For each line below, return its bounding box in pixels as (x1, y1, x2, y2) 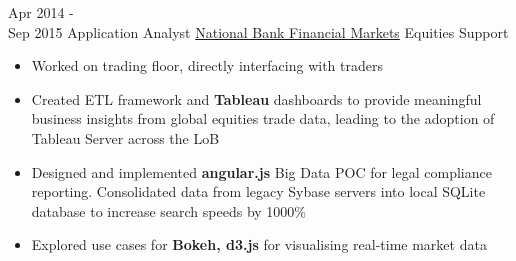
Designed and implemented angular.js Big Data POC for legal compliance (31, 161, 492, 182)
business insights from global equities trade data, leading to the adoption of (31, 108, 495, 129)
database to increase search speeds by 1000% (31, 200, 306, 221)
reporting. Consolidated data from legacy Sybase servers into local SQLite (31, 181, 486, 202)
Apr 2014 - (8, 2, 74, 22)
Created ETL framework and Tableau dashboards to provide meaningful (31, 88, 482, 109)
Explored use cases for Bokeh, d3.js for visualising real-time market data (31, 234, 487, 255)
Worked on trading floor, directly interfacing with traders (31, 55, 383, 76)
